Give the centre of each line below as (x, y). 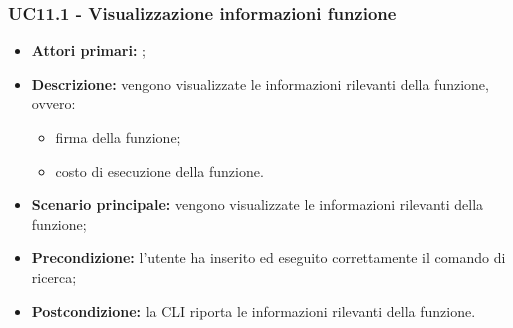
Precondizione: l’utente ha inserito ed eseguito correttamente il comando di (268, 257)
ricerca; (54, 276)
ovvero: (53, 103)
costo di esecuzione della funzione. (159, 170)
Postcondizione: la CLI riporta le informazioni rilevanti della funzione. (253, 310)
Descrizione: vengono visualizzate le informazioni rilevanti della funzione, (260, 83)
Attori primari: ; (88, 50)
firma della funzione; (118, 137)
